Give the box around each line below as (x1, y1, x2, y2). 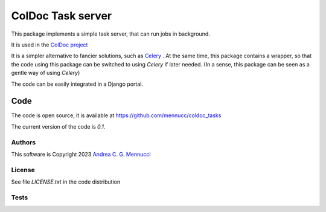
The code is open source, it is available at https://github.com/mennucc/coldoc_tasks (11, 112, 222, 119)
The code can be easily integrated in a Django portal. (11, 80, 143, 88)
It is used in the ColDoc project (11, 41, 88, 48)
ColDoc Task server (11, 9, 112, 22)
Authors (11, 138, 36, 146)
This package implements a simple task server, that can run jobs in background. (11, 30, 211, 37)
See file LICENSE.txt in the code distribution (11, 178, 121, 185)
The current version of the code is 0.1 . (11, 123, 106, 130)
